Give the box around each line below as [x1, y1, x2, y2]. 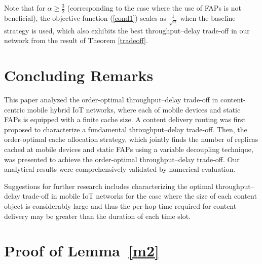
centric [4, 104, 25, 115]
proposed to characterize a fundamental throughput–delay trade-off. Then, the [4, 124, 247, 134]
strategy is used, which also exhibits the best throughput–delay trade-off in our [4, 25, 250, 35]
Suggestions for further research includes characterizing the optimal [4, 180, 213, 191]
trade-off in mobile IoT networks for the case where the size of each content [22, 191, 257, 201]
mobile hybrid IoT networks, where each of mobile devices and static [27, 104, 241, 115]
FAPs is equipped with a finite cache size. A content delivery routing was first [4, 114, 246, 125]
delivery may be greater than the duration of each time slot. [4, 210, 191, 221]
